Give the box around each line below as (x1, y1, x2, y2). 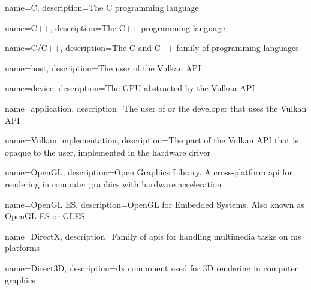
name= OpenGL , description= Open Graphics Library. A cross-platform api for (5, 166, 292, 178)
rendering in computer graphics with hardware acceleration (5, 177, 222, 190)
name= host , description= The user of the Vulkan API (5, 61, 201, 74)
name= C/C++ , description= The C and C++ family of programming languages (5, 41, 299, 54)
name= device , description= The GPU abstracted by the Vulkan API (5, 82, 255, 94)
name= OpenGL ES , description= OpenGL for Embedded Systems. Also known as (5, 198, 304, 210)
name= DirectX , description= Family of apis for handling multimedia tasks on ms (5, 229, 301, 242)
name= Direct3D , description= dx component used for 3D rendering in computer (5, 261, 298, 274)
